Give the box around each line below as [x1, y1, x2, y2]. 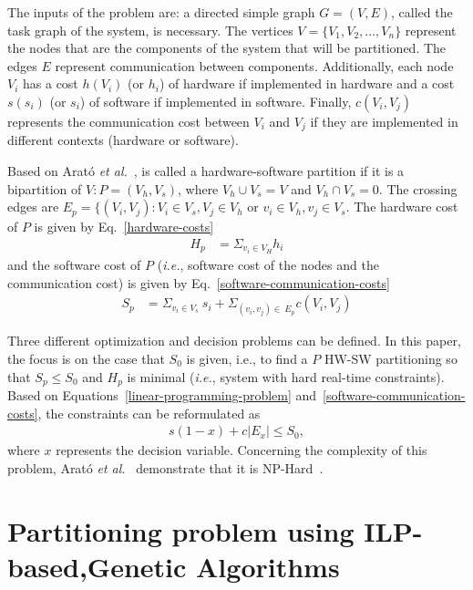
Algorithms [196, 547, 340, 585]
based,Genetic [7, 547, 187, 585]
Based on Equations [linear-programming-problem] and [7, 385, 317, 404]
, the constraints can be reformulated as [37, 403, 261, 422]
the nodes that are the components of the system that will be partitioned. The [7, 38, 447, 57]
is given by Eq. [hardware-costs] [34, 217, 214, 236]
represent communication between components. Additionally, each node [55, 56, 454, 75]
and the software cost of [7, 254, 141, 274]
